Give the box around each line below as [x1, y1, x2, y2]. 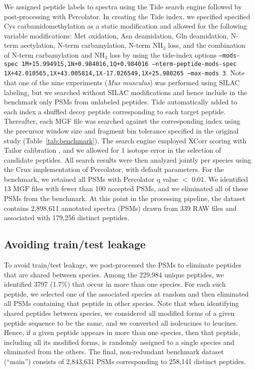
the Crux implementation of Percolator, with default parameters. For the [4, 164, 224, 174]
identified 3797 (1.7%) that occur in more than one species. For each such [4, 279, 226, 289]
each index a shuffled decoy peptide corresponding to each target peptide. [4, 106, 226, 116]
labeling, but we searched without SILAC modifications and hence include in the [4, 87, 247, 97]
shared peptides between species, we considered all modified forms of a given [4, 308, 235, 318]
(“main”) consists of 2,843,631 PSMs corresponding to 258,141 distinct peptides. [4, 356, 246, 366]
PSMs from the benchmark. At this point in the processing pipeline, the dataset [4, 193, 246, 203]
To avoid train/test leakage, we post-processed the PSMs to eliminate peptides [4, 260, 242, 270]
